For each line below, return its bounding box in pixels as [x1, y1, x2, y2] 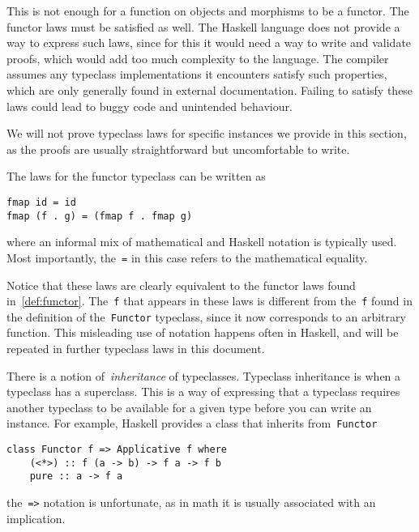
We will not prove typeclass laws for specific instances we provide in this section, [6, 125, 407, 142]
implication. [6, 509, 66, 526]
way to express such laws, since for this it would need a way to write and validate [6, 34, 412, 51]
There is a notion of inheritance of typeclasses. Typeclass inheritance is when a [6, 367, 401, 384]
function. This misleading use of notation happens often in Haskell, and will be [6, 324, 399, 341]
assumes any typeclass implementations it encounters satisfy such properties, [6, 66, 387, 83]
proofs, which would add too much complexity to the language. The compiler [6, 49, 389, 66]
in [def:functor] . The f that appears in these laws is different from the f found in [6, 292, 413, 309]
